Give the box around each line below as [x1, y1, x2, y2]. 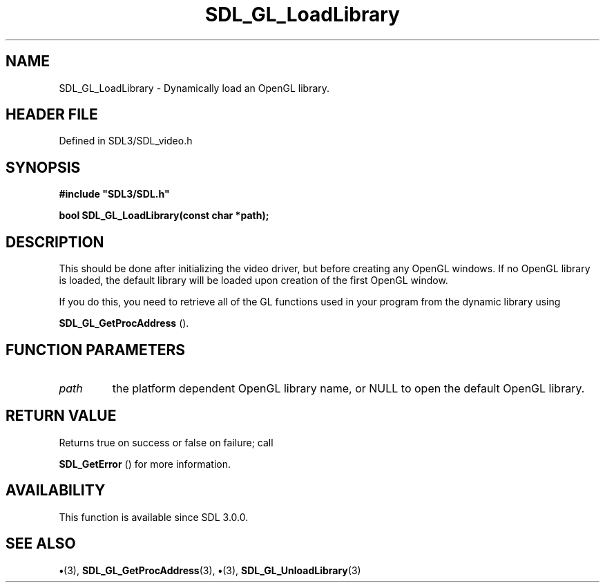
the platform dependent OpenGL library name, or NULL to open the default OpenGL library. [112, 381, 585, 395]
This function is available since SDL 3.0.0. [59, 511, 249, 523]
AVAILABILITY [6, 482, 106, 500]
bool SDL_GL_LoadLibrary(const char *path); [59, 209, 269, 222]
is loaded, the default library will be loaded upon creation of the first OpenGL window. [59, 274, 448, 287]
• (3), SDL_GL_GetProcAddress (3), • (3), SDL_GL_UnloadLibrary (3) [59, 564, 361, 576]
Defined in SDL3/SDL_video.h [59, 135, 193, 147]
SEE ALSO [6, 535, 76, 553]
